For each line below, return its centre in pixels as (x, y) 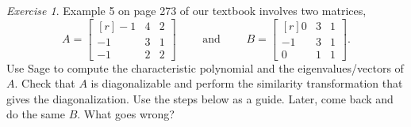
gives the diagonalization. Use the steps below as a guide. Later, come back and (200, 98)
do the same (36, 114)
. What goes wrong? (126, 114)
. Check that (45, 83)
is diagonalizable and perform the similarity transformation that (247, 83)
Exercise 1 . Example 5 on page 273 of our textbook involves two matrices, (186, 10)
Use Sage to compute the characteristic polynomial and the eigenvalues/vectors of (205, 67)
